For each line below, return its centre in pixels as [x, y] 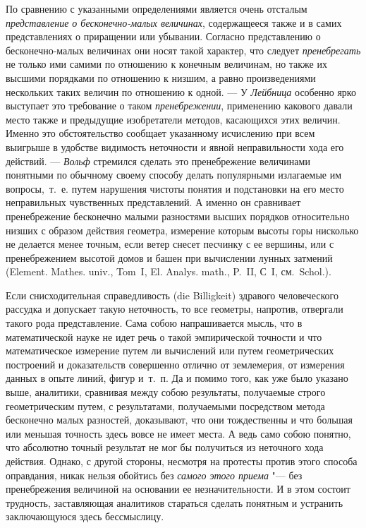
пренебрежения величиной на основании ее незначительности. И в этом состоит [178, 489]
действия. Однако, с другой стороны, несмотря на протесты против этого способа [182, 461]
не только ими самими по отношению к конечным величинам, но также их [166, 64]
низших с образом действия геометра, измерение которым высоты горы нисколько [182, 230]
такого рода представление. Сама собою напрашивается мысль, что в [154, 323]
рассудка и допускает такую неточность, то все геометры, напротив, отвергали [175, 309]
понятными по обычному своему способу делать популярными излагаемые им [174, 175]
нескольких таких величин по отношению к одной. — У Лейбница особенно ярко [181, 91]
